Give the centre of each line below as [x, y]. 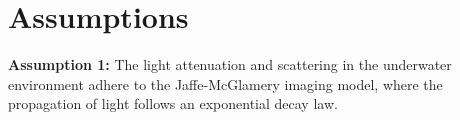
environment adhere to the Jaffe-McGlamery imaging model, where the [225, 83]
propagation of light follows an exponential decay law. [173, 103]
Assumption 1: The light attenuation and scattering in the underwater [230, 64]
